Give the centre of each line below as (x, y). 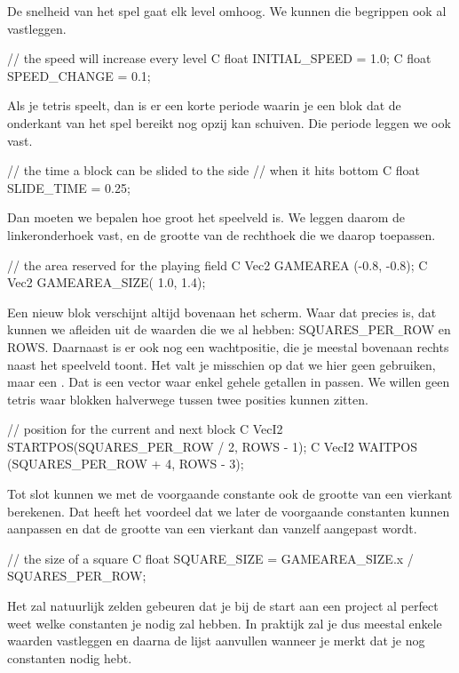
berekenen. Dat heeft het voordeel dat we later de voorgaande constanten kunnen (229, 511)
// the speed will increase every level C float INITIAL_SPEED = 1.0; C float (219, 58)
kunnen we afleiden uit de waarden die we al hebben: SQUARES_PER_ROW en (229, 329)
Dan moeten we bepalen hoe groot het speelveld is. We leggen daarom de (206, 217)
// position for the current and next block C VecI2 (145, 429)
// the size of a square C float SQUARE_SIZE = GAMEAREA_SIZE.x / (210, 558)
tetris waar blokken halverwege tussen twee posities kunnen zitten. (188, 399)
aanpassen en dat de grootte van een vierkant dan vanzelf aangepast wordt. (212, 529)
